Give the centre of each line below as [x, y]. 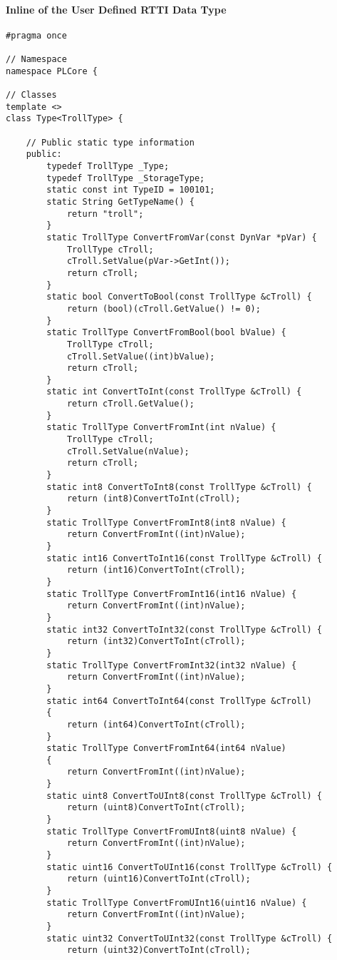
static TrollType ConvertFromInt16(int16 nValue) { [172, 594]
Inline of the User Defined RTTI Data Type [116, 9]
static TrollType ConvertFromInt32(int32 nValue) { [172, 665]
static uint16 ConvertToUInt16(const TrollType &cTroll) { [190, 867]
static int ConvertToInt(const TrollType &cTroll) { [174, 392]
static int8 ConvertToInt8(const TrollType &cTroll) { [179, 487]
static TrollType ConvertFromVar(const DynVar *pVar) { [182, 237]
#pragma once [36, 35]
